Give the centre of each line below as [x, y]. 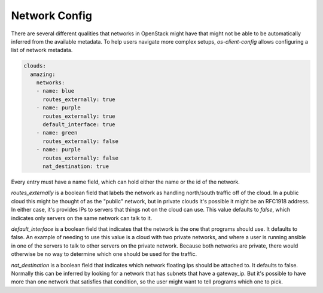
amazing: [43, 74]
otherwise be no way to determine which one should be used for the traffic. [104, 254]
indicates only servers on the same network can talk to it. [82, 218]
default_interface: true [79, 125]
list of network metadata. [42, 50]
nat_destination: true [76, 167]
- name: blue [55, 91]
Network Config [52, 16]
